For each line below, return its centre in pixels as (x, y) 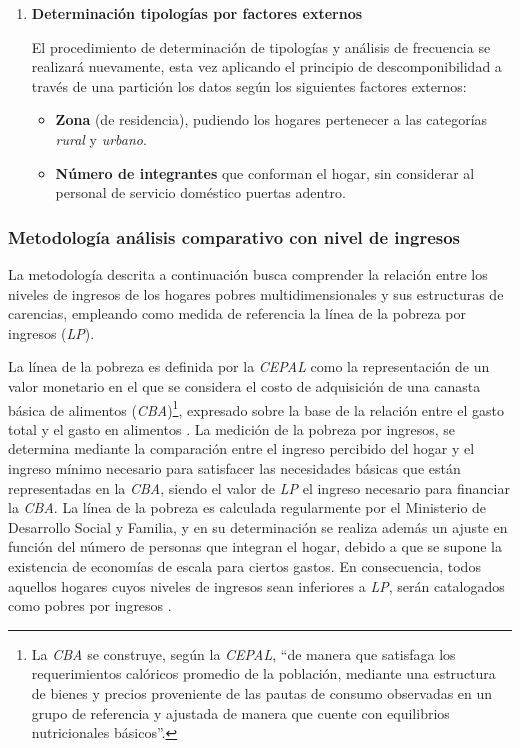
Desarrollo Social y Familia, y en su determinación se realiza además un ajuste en (258, 526)
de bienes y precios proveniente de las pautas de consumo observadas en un (262, 692)
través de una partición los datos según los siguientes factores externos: (249, 85)
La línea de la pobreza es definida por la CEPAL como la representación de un (249, 366)
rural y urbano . (101, 138)
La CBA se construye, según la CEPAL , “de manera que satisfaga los (243, 653)
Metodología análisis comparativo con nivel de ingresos (234, 236)
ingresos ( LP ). (51, 332)
